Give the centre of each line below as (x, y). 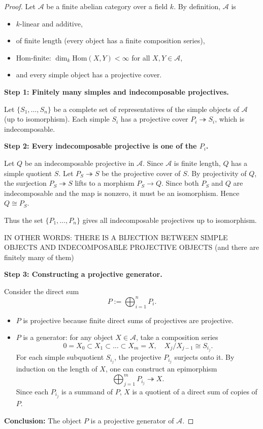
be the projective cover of (141, 173)
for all (141, 57)
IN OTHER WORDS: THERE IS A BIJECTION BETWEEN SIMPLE (116, 237)
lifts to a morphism (105, 183)
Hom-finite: (34, 57)
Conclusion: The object (43, 420)
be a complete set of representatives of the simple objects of (146, 109)
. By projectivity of (217, 173)
